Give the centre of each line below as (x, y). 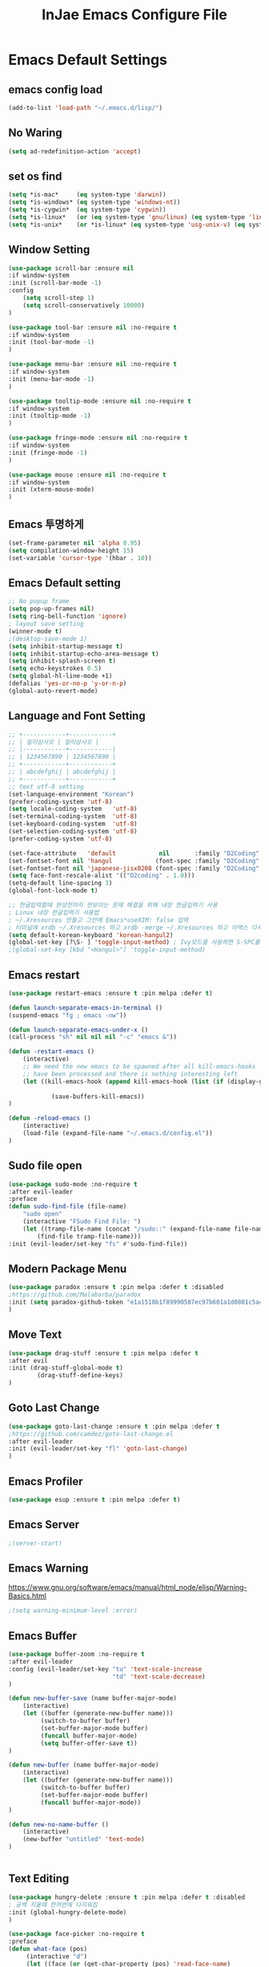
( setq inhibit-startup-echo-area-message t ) (84, 654)
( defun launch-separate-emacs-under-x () (78, 1030)
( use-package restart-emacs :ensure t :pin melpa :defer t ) (111, 993)
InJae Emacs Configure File (134, 15)
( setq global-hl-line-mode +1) (60, 676)
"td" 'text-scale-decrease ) (159, 1677)
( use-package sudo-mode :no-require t (73, 1184)
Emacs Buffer (43, 1635)
